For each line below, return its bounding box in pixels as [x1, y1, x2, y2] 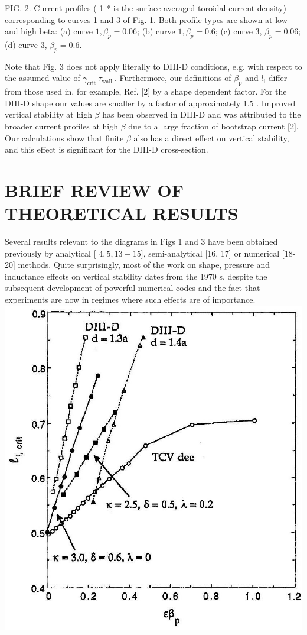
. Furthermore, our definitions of [114, 72, 231, 84]
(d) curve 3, [5, 38, 47, 50]
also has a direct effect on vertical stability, [133, 131, 289, 144]
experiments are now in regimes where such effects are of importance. [5, 293, 256, 306]
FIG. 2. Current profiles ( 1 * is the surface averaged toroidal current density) [5, 2, 286, 14]
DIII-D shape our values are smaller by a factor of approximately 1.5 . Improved [5, 96, 296, 109]
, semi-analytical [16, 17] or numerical [143, 247, 280, 259]
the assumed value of [5, 72, 80, 84]
